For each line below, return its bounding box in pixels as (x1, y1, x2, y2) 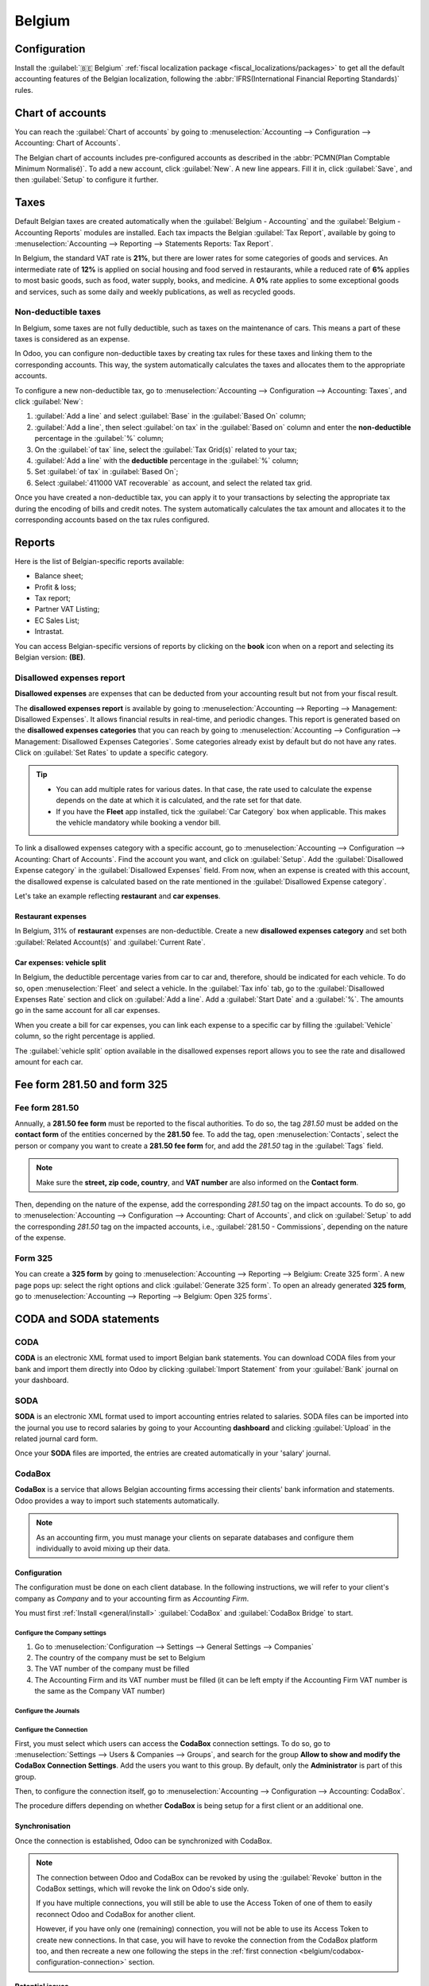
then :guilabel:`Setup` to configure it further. (14, 175, 159, 184)
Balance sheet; (34, 571, 83, 581)
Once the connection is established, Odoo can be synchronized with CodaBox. (14, 1836, 272, 1845)
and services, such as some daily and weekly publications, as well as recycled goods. (14, 287, 296, 296)
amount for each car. (14, 1057, 83, 1066)
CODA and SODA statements (14, 1312, 160, 1326)
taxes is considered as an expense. (14, 334, 130, 344)
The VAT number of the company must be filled (34, 1664, 190, 1674)
